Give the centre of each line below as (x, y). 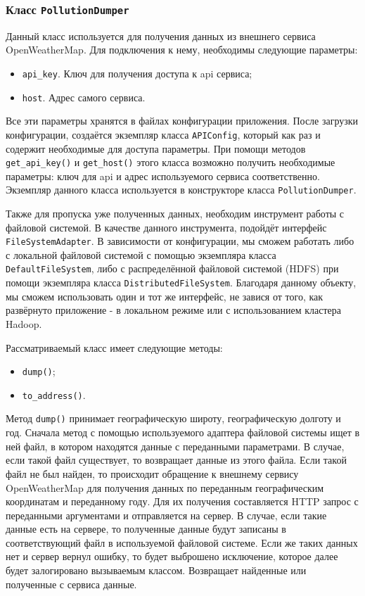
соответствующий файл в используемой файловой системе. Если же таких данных (182, 542)
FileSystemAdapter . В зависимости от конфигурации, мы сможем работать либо (180, 241)
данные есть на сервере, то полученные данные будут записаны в (146, 529)
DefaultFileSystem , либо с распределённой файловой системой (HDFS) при (172, 268)
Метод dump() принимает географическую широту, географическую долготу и (173, 418)
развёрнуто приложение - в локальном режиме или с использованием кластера (174, 310)
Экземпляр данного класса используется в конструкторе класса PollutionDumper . (181, 190)
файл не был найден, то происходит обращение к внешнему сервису (152, 473)
